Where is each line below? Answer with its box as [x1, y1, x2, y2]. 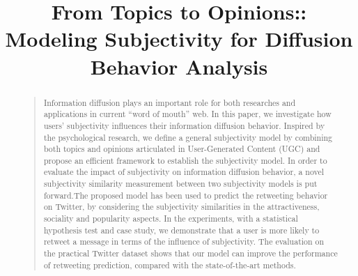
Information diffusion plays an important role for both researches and [43, 96, 296, 108]
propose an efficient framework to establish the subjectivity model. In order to [43, 154, 327, 166]
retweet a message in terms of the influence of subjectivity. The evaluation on [43, 236, 325, 247]
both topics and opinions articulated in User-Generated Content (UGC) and [43, 143, 320, 155]
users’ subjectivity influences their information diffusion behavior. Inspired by [43, 119, 325, 131]
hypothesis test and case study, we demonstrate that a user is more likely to [43, 224, 320, 236]
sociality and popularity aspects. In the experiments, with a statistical [43, 213, 298, 224]
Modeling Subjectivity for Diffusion [5, 24, 353, 53]
